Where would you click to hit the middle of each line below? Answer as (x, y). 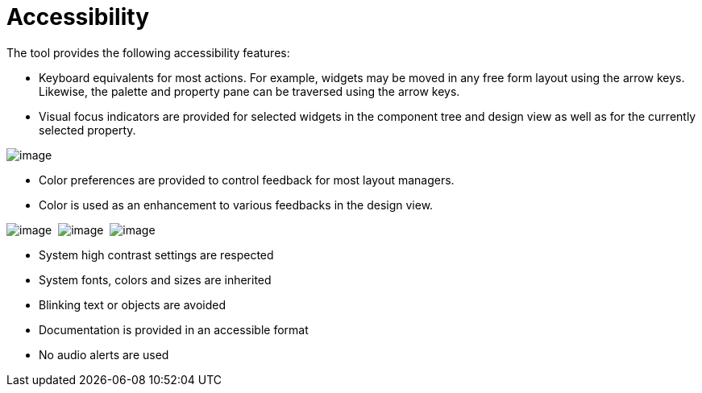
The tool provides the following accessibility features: (148, 52)
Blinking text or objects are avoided (133, 304)
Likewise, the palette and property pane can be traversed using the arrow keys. (249, 91)
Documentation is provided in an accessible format (174, 329)
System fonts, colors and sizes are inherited (155, 279)
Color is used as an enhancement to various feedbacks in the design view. (236, 205)
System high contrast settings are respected (156, 254)
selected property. (87, 130)
